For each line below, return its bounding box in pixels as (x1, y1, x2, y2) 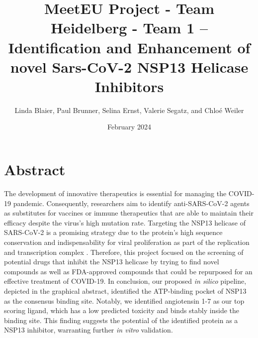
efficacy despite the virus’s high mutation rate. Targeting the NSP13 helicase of (4, 217, 246, 227)
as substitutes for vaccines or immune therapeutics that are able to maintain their (4, 208, 254, 218)
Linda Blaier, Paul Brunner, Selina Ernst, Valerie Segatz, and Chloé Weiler (14, 105, 244, 115)
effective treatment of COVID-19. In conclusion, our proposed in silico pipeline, (4, 276, 247, 286)
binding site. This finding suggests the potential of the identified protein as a (4, 315, 238, 325)
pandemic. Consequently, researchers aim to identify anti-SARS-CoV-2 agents (13, 198, 250, 208)
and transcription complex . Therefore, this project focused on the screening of (4, 246, 244, 257)
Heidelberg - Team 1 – (50, 17, 208, 38)
